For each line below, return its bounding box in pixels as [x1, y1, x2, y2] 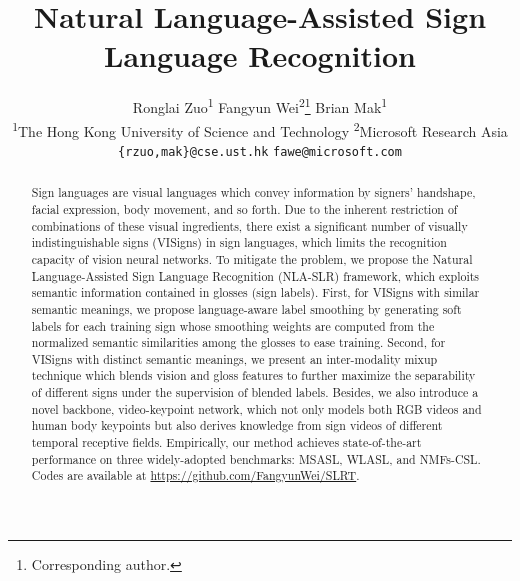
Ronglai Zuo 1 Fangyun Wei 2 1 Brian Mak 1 [132, 94, 388, 117]
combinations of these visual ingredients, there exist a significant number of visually [31, 217, 468, 234]
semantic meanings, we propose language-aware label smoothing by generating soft [31, 300, 462, 317]
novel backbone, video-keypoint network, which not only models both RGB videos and [31, 400, 482, 417]
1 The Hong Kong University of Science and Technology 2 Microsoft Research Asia [12, 117, 508, 141]
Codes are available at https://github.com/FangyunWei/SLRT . [31, 467, 360, 484]
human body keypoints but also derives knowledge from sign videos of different [31, 417, 443, 434]
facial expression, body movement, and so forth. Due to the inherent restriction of [31, 200, 458, 217]
